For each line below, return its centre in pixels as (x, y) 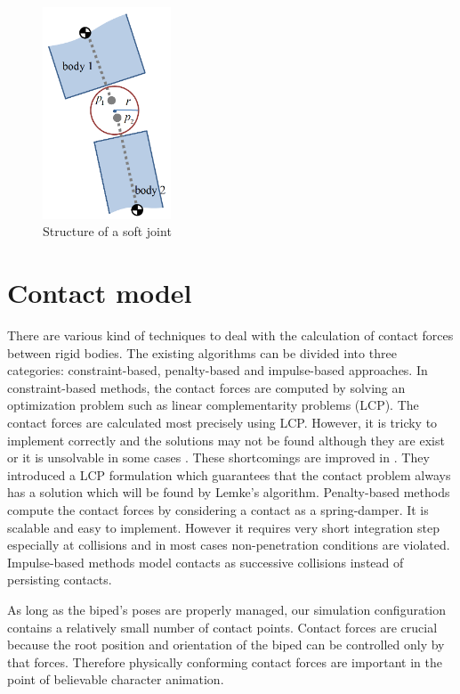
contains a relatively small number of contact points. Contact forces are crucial (222, 627)
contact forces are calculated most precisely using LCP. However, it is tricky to (222, 422)
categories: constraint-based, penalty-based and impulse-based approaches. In (218, 370)
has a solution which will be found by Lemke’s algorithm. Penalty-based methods (229, 492)
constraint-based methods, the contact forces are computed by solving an (206, 387)
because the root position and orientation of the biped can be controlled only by (226, 645)
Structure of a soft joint (107, 231)
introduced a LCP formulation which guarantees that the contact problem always (229, 474)
